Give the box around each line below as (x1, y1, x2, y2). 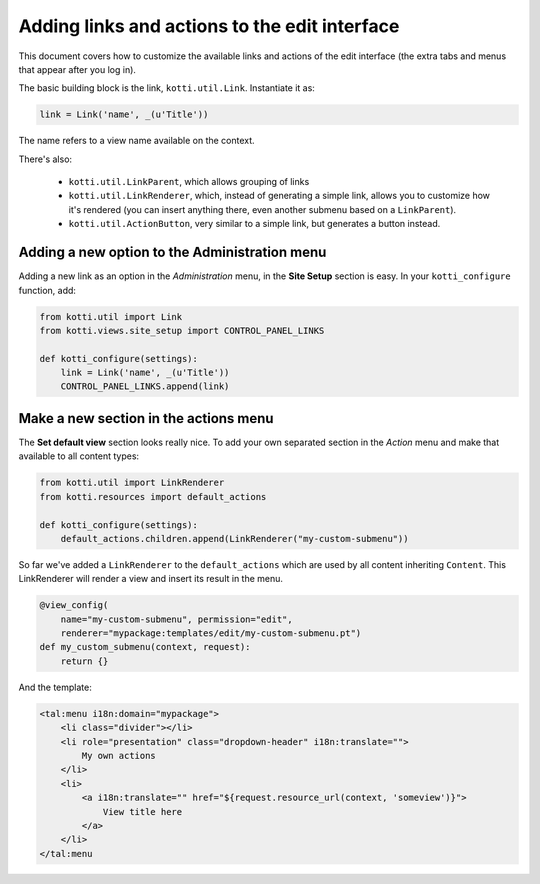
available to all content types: (18, 450, 140, 462)
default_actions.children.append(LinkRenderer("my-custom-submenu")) (60, 533, 409, 544)
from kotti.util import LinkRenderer (39, 477, 225, 489)
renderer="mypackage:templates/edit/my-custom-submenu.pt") (60, 628, 362, 639)
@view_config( (39, 600, 109, 611)
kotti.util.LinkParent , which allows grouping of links (68, 176, 310, 188)
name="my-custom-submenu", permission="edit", (60, 613, 294, 625)
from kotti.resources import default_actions (39, 491, 267, 502)
